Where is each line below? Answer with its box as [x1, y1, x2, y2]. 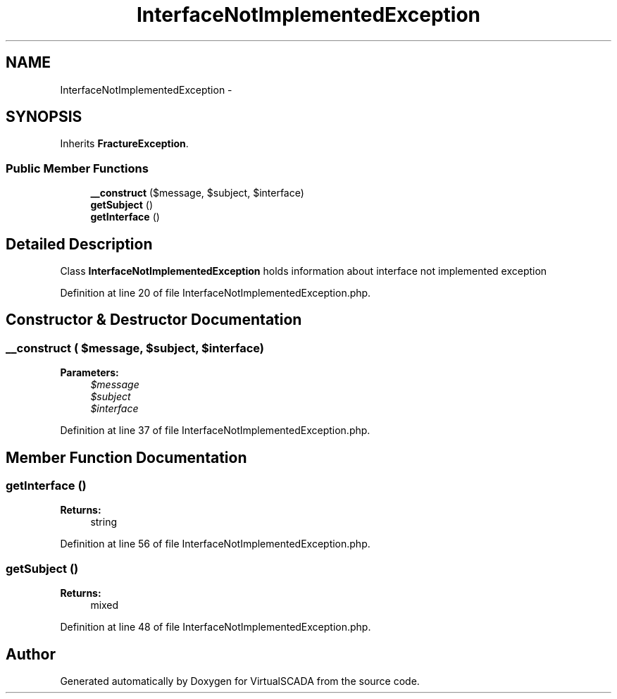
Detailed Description [6, 235, 153, 253]
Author [6, 645, 56, 663]
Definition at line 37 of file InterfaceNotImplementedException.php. [60, 424, 370, 437]
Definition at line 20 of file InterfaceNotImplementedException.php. [60, 287, 371, 299]
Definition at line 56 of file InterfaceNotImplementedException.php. [60, 538, 370, 550]
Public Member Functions [6, 161, 149, 175]
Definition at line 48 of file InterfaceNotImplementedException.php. [60, 621, 371, 633]
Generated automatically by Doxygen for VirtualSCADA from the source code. [60, 675, 420, 688]
